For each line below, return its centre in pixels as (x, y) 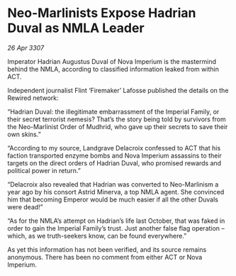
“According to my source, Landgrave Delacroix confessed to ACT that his (114, 148)
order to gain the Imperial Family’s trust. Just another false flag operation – (116, 228)
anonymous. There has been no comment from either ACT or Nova (105, 257)
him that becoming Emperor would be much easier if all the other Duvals (113, 199)
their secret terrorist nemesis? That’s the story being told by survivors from (117, 119)
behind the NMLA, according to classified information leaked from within (113, 69)
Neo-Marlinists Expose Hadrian (102, 13)
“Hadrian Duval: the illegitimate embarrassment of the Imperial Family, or (113, 111)
